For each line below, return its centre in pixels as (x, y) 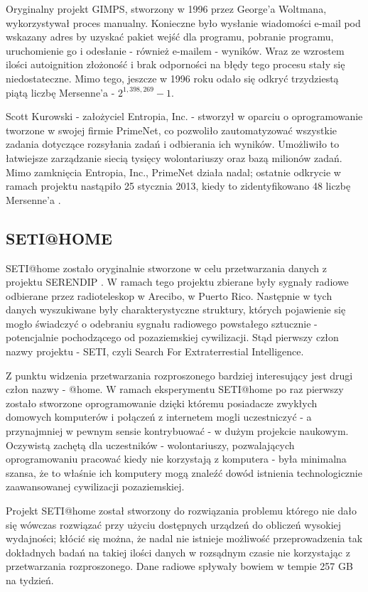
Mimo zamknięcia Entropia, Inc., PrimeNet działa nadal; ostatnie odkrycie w (173, 172)
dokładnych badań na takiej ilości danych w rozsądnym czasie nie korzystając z (178, 552)
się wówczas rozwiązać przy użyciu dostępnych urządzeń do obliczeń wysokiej (174, 524)
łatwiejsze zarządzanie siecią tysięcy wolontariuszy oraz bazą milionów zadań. (174, 157)
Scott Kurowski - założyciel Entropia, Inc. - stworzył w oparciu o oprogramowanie (184, 116)
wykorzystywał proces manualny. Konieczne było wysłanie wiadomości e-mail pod (183, 22)
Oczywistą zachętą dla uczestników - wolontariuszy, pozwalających (150, 445)
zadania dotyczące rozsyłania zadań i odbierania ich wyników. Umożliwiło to (173, 144)
